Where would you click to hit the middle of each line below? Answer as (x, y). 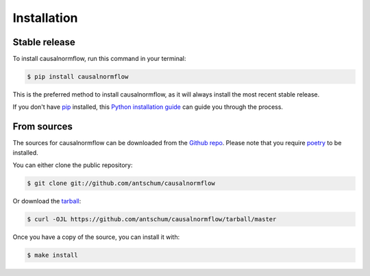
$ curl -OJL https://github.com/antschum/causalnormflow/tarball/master (152, 219)
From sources (43, 127)
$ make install (52, 255)
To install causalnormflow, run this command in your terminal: (99, 59)
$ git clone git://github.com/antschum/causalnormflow (121, 184)
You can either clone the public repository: (73, 165)
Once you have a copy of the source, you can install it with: (96, 237)
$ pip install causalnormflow (78, 77)
